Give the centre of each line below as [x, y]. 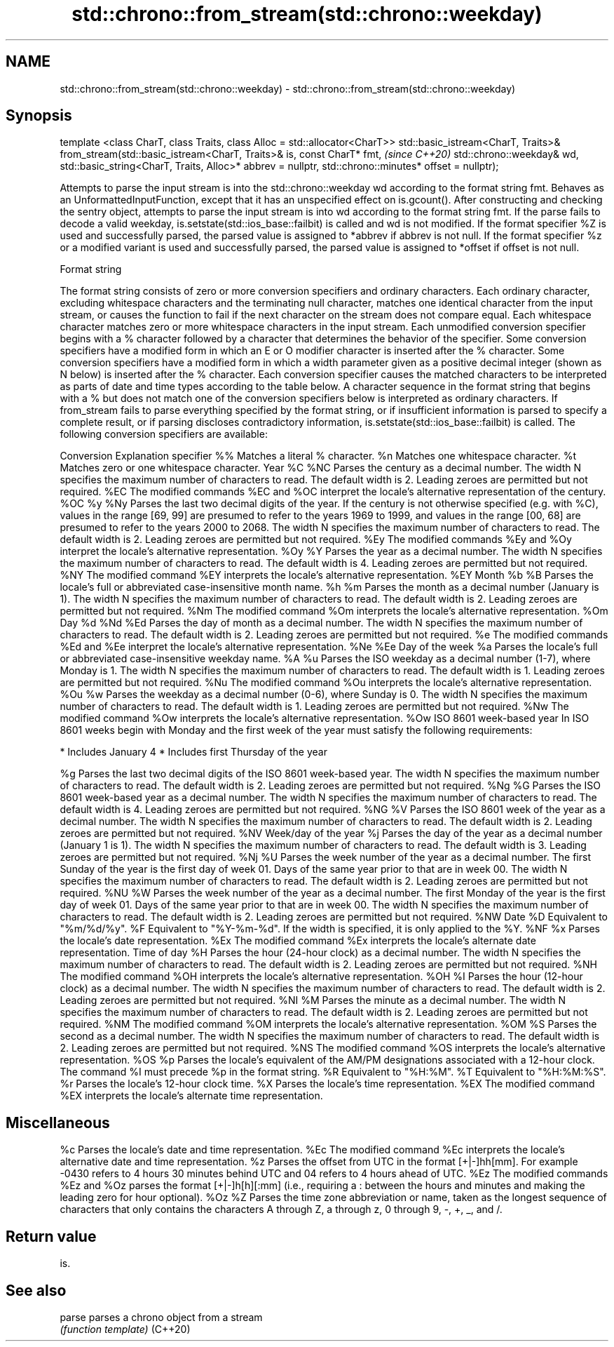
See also [36, 1290]
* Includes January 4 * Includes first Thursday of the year [193, 752]
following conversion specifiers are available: [164, 434]
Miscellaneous [58, 1122]
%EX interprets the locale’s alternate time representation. [191, 1096]
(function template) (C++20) [125, 1329]
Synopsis [39, 116]
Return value [51, 1236]
